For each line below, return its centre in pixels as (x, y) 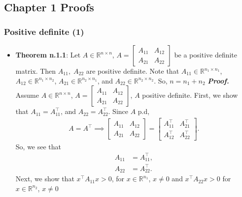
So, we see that (38, 146)
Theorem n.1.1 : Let (48, 55)
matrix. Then (36, 71)
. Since (118, 111)
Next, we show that (45, 179)
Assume (27, 95)
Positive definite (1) (44, 31)
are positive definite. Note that (133, 71)
